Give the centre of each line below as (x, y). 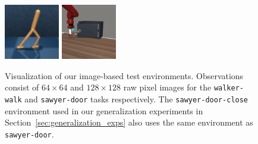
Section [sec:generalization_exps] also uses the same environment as (129, 122)
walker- (229, 88)
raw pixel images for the (167, 87)
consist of (22, 87)
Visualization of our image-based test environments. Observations (124, 75)
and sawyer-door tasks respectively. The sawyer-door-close (136, 99)
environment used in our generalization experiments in (104, 110)
